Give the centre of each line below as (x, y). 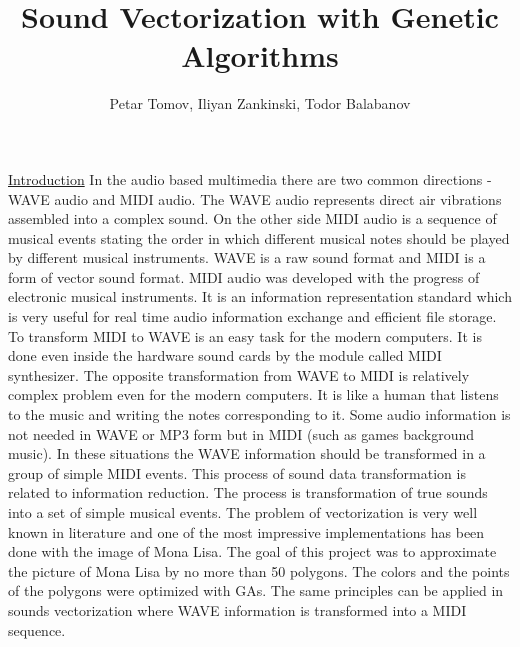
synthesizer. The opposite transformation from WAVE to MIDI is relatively (239, 374)
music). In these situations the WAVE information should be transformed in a (247, 453)
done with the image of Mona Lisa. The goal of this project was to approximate (252, 551)
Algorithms (260, 55)
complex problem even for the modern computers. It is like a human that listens (253, 394)
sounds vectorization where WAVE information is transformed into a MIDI (237, 609)
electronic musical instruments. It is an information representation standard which (260, 296)
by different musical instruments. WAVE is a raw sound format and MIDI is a (247, 257)
